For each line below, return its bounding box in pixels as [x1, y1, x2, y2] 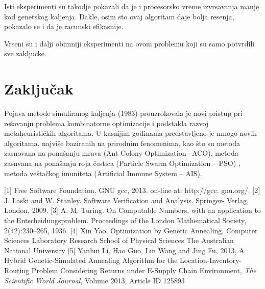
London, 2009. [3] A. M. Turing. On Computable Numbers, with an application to [4, 205, 261, 215]
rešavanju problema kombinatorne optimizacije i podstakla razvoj [4, 117, 209, 128]
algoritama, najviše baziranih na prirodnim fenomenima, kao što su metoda [4, 137, 240, 148]
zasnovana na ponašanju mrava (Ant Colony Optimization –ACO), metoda [4, 148, 238, 158]
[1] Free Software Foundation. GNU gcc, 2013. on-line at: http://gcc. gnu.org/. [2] [4, 185, 260, 196]
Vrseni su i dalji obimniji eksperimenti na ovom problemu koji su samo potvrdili [4, 38, 255, 49]
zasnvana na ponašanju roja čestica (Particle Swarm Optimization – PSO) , [4, 158, 240, 168]
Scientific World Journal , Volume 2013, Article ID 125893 [4, 275, 185, 285]
